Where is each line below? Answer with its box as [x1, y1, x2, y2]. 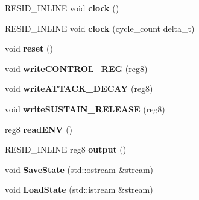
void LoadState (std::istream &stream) [5, 183, 153, 196]
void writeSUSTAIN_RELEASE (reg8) [5, 102, 165, 115]
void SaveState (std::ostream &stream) [5, 163, 154, 175]
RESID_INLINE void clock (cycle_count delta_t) [5, 22, 195, 34]
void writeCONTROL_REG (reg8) [5, 62, 148, 74]
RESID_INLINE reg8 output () [5, 143, 127, 156]
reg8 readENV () [5, 123, 73, 135]
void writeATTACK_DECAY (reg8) [5, 82, 153, 95]
